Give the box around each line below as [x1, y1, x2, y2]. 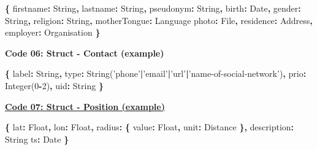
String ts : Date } [5, 132, 69, 145]
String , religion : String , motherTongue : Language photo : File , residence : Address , [5, 14, 313, 26]
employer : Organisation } [5, 26, 101, 39]
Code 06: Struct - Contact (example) [5, 46, 164, 59]
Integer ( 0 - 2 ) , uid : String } [5, 79, 104, 92]
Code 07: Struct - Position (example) [5, 100, 165, 112]
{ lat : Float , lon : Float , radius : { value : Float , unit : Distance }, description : [5, 120, 294, 133]
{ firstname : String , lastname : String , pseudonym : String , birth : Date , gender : [5, 2, 301, 14]
